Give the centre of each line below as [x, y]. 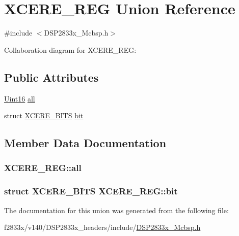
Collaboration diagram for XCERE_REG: [70, 49]
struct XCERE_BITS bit [44, 115]
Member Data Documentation [85, 143]
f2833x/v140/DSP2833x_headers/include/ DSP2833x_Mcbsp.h [102, 227]
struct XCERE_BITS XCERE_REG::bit [91, 191]
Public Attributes [51, 77]
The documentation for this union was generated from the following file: [116, 210]
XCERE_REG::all [43, 168]
